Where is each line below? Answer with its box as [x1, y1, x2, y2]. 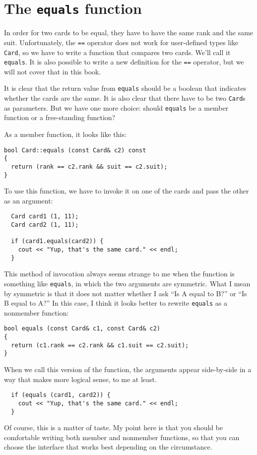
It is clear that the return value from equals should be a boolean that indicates [4, 83, 247, 93]
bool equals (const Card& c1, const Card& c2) [4, 325, 160, 332]
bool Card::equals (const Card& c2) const [4, 146, 146, 154]
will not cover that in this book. [4, 66, 101, 76]
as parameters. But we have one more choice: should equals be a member [4, 102, 229, 113]
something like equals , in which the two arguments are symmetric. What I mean [4, 278, 251, 288]
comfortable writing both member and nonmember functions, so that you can [4, 432, 240, 442]
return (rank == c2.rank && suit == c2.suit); [11, 163, 168, 170]
